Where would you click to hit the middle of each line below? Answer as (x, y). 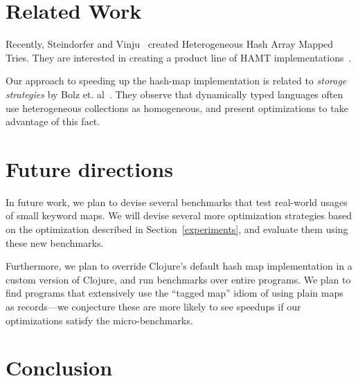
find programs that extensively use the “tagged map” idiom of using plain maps (174, 293)
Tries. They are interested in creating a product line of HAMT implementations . (179, 57)
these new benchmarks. (55, 242)
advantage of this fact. (53, 121)
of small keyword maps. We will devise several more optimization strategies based (179, 215)
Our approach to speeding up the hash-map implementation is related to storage (176, 81)
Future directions (89, 168)
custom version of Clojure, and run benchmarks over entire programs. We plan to (178, 279)
